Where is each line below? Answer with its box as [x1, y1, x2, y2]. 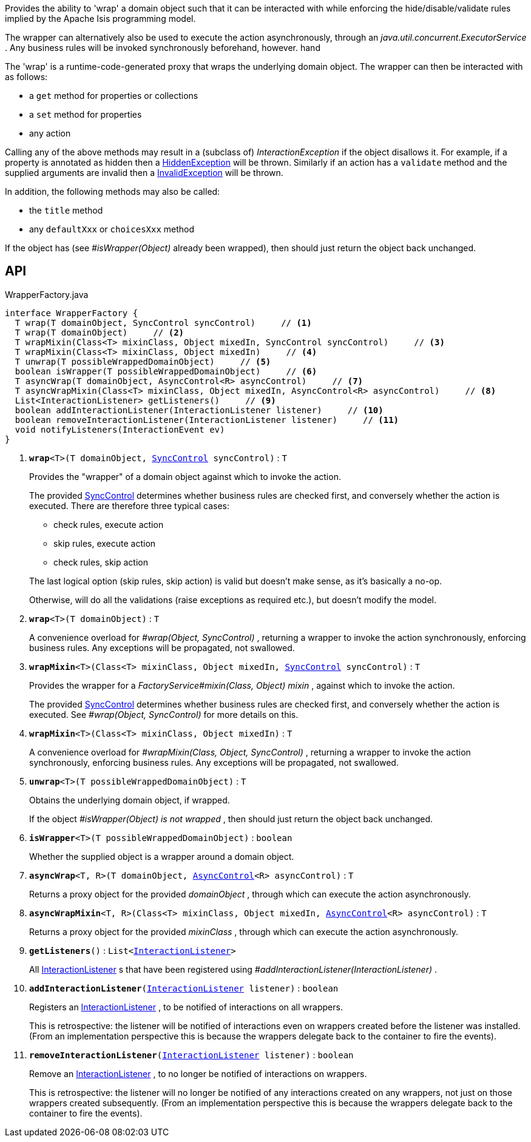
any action [29, 128, 71, 138]
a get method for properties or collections [29, 90, 198, 101]
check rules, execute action [53, 519, 164, 530]
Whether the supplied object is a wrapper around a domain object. [29, 851, 294, 862]
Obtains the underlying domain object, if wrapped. [29, 794, 230, 805]
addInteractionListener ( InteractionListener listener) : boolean [29, 982, 339, 993]
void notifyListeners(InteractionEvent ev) [15, 424, 225, 434]
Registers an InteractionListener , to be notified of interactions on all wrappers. [29, 1001, 343, 1012]
